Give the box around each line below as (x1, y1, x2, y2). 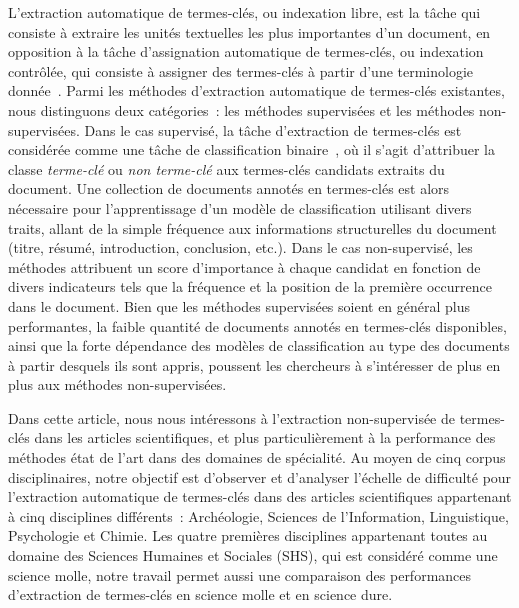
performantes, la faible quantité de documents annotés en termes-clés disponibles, (8, 315, 507, 336)
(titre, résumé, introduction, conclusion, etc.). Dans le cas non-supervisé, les (8, 237, 473, 258)
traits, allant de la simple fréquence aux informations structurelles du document (8, 217, 497, 238)
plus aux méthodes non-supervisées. (8, 374, 227, 395)
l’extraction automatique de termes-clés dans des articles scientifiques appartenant (8, 486, 512, 507)
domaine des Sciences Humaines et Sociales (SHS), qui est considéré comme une (8, 545, 498, 566)
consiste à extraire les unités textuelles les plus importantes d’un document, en (8, 21, 491, 42)
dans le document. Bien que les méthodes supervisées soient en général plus (8, 295, 471, 316)
